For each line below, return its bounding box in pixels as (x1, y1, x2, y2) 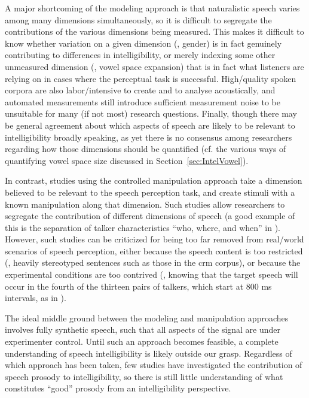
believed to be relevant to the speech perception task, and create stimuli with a (5, 186, 295, 198)
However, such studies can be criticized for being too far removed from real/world (5, 233, 304, 245)
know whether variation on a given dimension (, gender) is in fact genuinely (5, 37, 282, 49)
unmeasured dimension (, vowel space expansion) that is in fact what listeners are (5, 60, 304, 72)
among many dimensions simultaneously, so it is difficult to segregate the (5, 13, 272, 26)
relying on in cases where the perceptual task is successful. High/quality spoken (5, 72, 296, 84)
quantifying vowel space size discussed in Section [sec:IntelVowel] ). (5, 154, 249, 166)
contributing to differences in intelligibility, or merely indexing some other (5, 48, 276, 61)
